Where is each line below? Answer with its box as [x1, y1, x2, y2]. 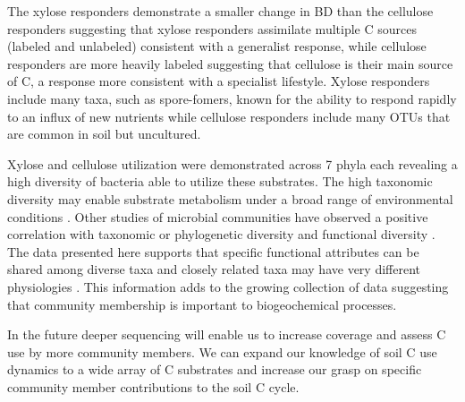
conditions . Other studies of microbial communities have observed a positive [7, 207, 428, 226]
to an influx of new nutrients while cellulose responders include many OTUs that [7, 107, 451, 125]
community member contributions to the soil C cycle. [7, 377, 300, 396]
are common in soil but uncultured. [7, 124, 201, 143]
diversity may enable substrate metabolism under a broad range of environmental [7, 189, 453, 208]
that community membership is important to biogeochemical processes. [7, 295, 397, 313]
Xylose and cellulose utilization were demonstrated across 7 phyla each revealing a [7, 154, 458, 173]
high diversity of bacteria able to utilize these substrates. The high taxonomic [7, 172, 433, 191]
